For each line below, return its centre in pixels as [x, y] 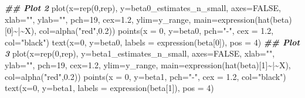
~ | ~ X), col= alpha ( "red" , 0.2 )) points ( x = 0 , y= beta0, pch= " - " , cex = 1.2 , [143, 31]
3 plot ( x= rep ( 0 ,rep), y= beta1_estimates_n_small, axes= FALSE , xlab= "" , [140, 53]
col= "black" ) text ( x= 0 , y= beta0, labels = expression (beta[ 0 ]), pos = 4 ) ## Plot [152, 42]
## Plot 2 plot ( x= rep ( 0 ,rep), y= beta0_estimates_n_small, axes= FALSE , [143, 8]
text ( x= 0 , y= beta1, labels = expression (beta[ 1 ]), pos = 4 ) [109, 88]
